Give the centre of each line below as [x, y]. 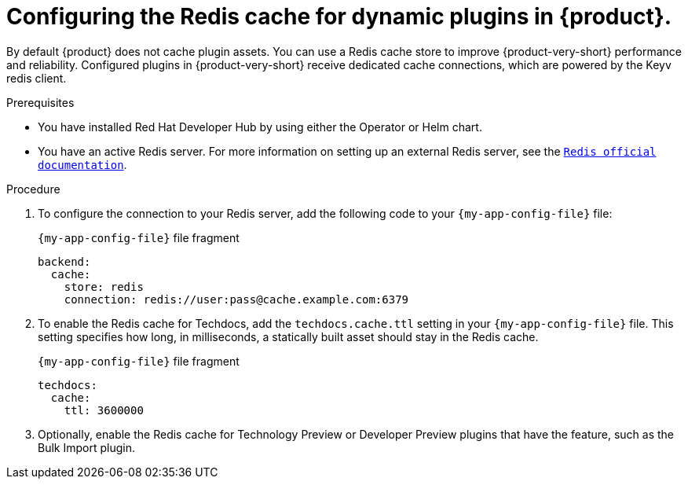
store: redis [104, 287]
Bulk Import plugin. [86, 447]
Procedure [33, 189]
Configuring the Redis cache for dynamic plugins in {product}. [339, 17]
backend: [64, 261]
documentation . [82, 164]
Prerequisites [40, 102]
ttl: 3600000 [104, 410]
